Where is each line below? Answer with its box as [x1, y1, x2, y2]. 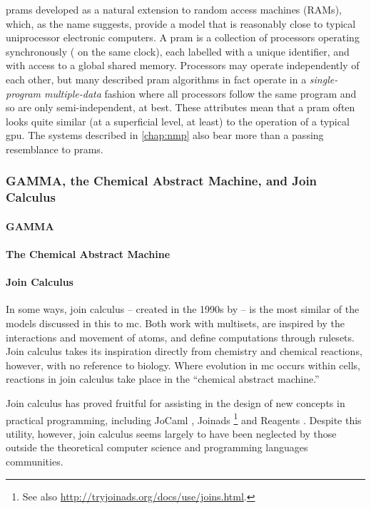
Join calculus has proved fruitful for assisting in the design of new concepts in [6, 396, 345, 411]
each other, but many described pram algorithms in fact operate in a [6, 71, 307, 86]
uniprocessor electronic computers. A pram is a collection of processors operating [6, 30, 360, 45]
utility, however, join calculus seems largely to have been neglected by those [6, 426, 337, 441]
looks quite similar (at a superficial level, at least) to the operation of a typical [6, 113, 350, 128]
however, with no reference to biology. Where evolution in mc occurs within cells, [6, 357, 360, 372]
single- [309, 71, 338, 86]
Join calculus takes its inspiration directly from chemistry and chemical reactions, [6, 344, 362, 359]
